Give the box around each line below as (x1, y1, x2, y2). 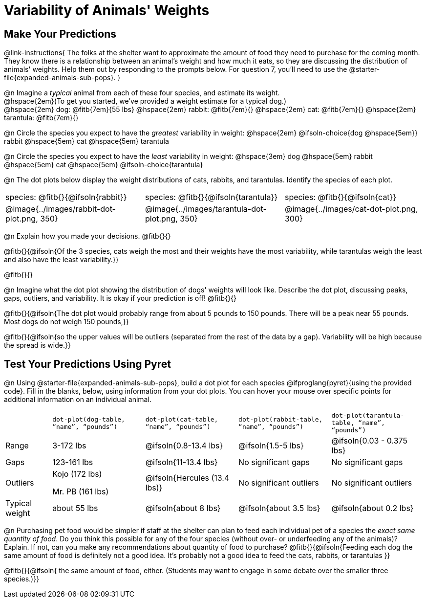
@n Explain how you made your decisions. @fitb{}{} (4, 232, 171, 241)
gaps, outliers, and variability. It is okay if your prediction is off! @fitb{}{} (4, 294, 237, 303)
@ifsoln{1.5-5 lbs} (238, 441, 304, 451)
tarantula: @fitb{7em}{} (4, 113, 79, 122)
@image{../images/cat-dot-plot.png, (284, 204, 418, 214)
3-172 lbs (52, 441, 86, 451)
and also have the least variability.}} (4, 255, 119, 264)
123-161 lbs (52, 457, 93, 468)
